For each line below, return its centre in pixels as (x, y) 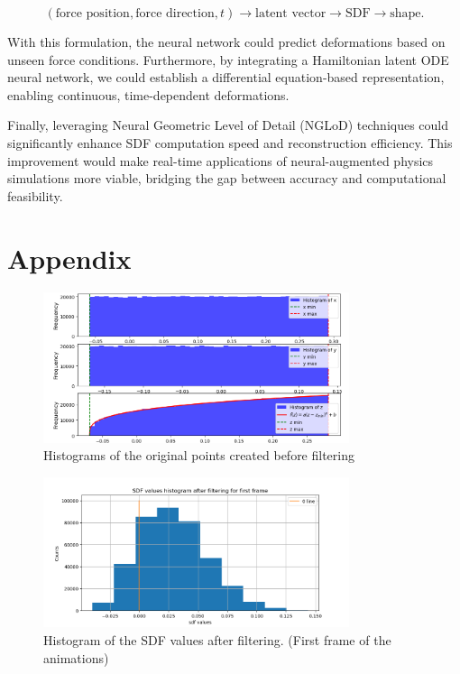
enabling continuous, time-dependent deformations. (148, 94)
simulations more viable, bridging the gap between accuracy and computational (227, 178)
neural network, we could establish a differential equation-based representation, (226, 77)
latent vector (290, 14)
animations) (76, 657)
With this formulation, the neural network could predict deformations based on (226, 42)
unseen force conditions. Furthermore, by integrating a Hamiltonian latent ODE (228, 59)
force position (92, 14)
